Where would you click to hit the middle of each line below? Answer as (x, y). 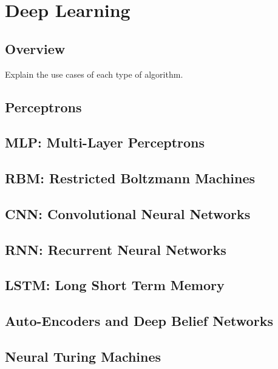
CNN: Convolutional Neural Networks (128, 213)
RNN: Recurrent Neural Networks (116, 249)
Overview (35, 48)
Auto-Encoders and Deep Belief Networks (139, 321)
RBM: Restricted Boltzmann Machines (130, 178)
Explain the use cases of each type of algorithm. (94, 74)
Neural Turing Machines (83, 357)
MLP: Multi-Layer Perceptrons (105, 142)
